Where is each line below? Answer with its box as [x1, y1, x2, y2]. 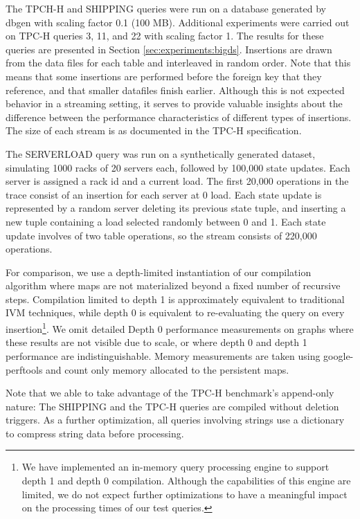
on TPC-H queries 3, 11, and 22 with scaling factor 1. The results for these [6, 28, 324, 43]
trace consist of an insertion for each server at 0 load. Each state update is [6, 187, 322, 201]
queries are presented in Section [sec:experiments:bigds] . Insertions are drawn [6, 42, 332, 56]
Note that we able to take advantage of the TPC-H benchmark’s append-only [6, 385, 334, 400]
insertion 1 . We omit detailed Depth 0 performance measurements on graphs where [6, 320, 354, 336]
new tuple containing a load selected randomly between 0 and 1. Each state [6, 214, 326, 228]
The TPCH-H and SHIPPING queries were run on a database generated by [6, 1, 326, 15]
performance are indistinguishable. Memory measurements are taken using [6, 348, 321, 363]
